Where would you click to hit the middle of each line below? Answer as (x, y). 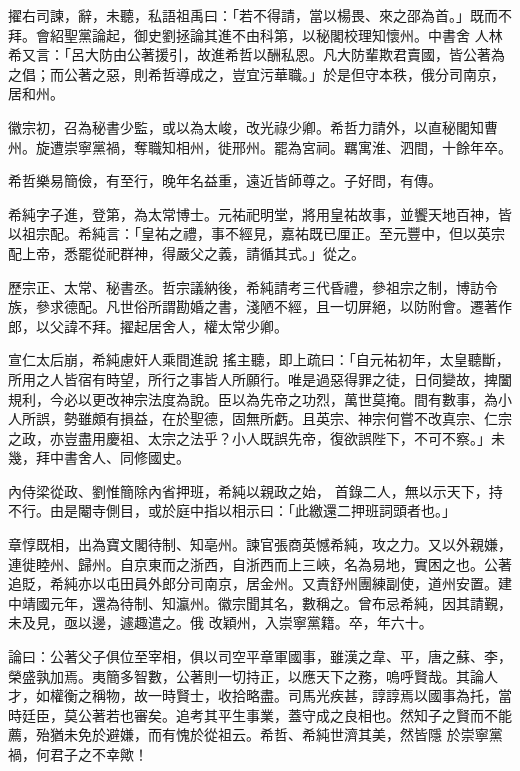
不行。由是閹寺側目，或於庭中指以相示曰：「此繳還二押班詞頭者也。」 (232, 510)
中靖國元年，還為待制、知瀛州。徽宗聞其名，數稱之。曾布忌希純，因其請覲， (260, 602)
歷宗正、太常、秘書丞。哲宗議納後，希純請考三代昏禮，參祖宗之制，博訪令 (253, 286)
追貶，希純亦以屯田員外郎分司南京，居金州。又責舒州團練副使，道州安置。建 (260, 583)
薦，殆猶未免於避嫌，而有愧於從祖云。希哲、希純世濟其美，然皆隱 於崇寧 (248, 734)
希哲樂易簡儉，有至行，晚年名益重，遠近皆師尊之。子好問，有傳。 (225, 180)
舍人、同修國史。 (133, 457)
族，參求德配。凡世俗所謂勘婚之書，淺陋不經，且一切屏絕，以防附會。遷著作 (260, 306)
